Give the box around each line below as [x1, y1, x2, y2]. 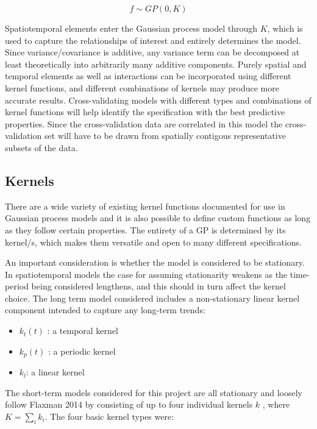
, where [262, 398, 290, 411]
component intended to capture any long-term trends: [5, 303, 205, 316]
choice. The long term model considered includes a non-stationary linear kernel [5, 291, 300, 304]
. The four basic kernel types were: [45, 409, 174, 422]
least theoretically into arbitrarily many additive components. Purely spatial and [5, 57, 307, 70]
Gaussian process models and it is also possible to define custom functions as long [5, 211, 311, 224]
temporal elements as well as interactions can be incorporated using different [5, 69, 291, 82]
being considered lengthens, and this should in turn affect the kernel [31, 280, 286, 292]
